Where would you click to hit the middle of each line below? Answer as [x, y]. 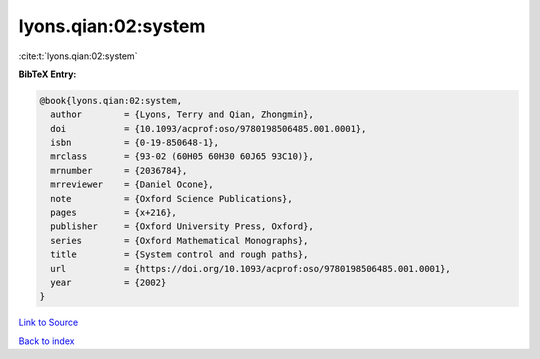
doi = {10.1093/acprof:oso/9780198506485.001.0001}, [208, 128]
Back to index [46, 341]
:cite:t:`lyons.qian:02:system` [78, 56]
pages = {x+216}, [113, 213]
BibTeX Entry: [47, 74]
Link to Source [48, 322]
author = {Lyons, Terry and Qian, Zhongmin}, [182, 114]
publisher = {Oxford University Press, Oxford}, [182, 226]
